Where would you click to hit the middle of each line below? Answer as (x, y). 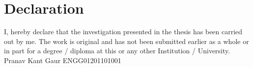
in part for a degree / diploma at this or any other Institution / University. (117, 51)
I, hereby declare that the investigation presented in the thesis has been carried (123, 32)
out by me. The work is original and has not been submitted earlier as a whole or (126, 41)
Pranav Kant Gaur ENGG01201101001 (63, 60)
